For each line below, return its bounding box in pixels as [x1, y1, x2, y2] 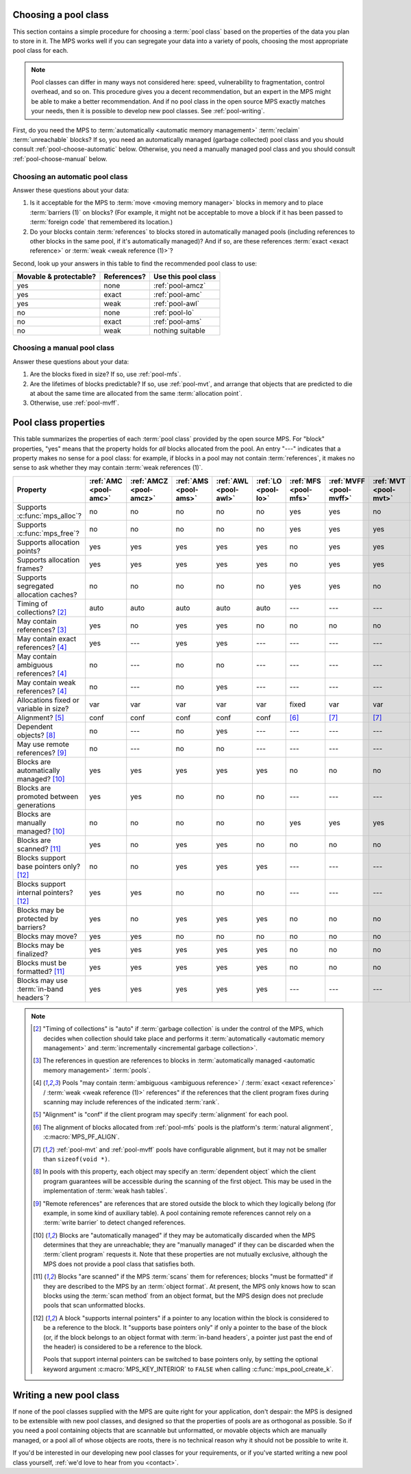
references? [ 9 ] [16, 748, 67, 757]
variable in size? [16, 704, 69, 713]
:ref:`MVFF [329, 476, 366, 486]
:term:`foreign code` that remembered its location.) [29, 218, 173, 226]
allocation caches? [16, 590, 77, 599]
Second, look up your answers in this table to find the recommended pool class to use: [12, 259, 257, 268]
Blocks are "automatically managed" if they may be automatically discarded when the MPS [59, 1231, 316, 1239]
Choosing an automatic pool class [12, 171, 128, 181]
